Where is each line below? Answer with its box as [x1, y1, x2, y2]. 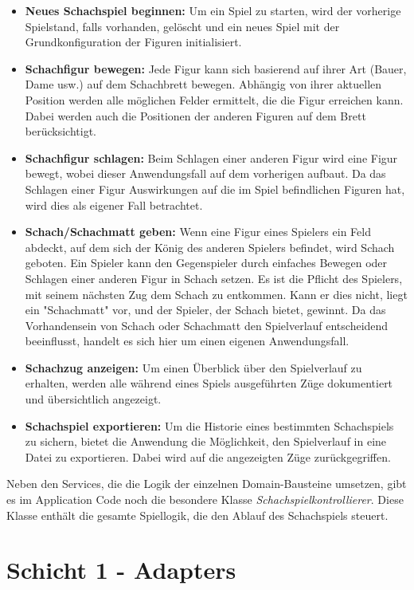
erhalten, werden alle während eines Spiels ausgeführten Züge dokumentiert [25, 375, 393, 391]
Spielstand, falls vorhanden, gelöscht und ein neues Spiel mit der [25, 18, 340, 34]
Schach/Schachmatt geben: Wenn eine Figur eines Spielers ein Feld [25, 223, 371, 240]
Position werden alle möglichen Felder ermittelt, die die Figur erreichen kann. [25, 91, 404, 108]
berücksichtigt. [25, 123, 96, 140]
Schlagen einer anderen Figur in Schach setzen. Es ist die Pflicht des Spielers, [25, 269, 403, 286]
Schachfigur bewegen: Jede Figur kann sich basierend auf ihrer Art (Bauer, [25, 60, 407, 77]
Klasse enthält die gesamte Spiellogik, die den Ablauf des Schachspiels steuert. [6, 506, 389, 523]
